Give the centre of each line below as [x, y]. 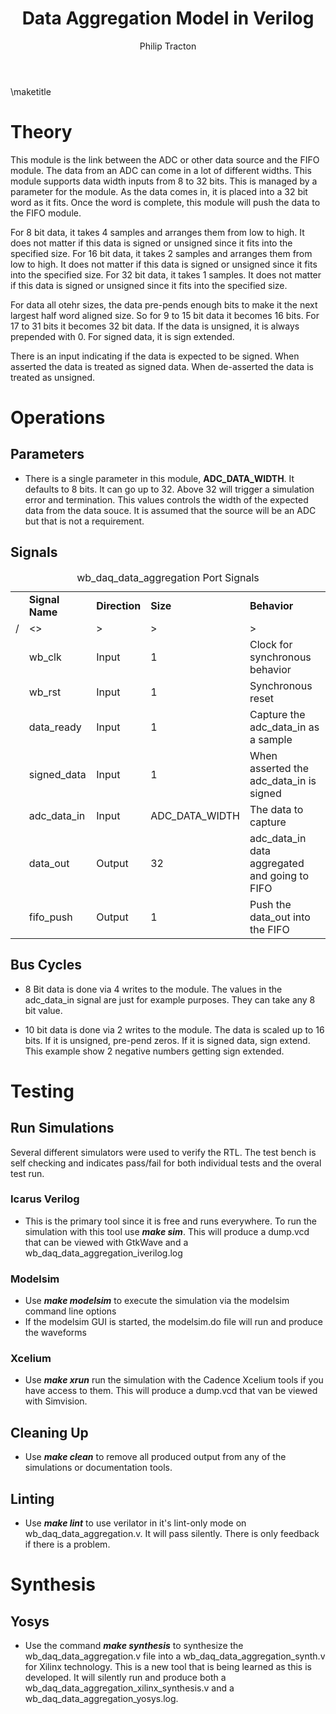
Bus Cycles [46, 965]
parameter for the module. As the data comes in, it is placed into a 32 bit [159, 191]
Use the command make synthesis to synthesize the [134, 1646]
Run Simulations [62, 1128]
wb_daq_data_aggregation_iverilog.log [103, 1253]
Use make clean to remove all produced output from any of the [155, 1457]
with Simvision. [56, 1401]
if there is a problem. [67, 1544]
